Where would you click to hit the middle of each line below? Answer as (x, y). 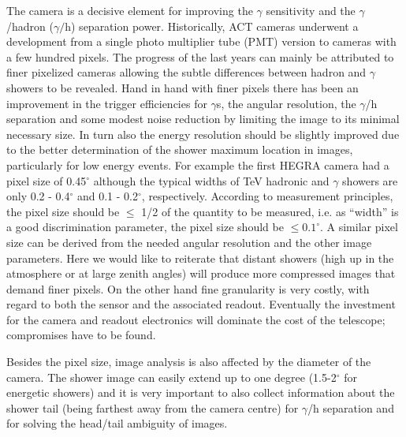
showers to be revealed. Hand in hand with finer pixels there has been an (183, 87)
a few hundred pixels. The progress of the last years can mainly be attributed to (200, 56)
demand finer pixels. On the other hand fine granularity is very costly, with (188, 288)
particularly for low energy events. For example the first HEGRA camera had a (198, 164)
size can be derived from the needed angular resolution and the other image (189, 242)
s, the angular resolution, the (286, 103)
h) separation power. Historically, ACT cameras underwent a (212, 26)
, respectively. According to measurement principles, (267, 196)
